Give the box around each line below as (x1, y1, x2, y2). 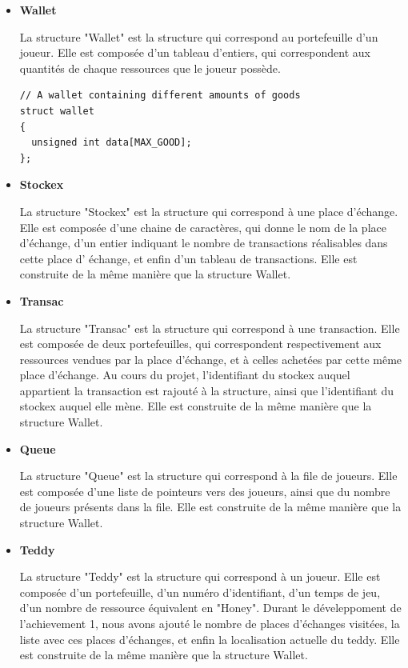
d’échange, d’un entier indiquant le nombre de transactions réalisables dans (19, 234, 388, 251)
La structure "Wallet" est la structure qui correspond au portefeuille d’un (19, 28, 378, 45)
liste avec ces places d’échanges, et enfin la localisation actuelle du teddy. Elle (19, 630, 400, 647)
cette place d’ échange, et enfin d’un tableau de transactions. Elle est (19, 250, 358, 266)
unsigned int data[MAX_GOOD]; (31, 137, 192, 149)
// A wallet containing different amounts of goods (19, 90, 301, 102)
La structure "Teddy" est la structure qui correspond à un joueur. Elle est (19, 568, 381, 585)
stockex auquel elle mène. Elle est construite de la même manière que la (19, 398, 372, 414)
